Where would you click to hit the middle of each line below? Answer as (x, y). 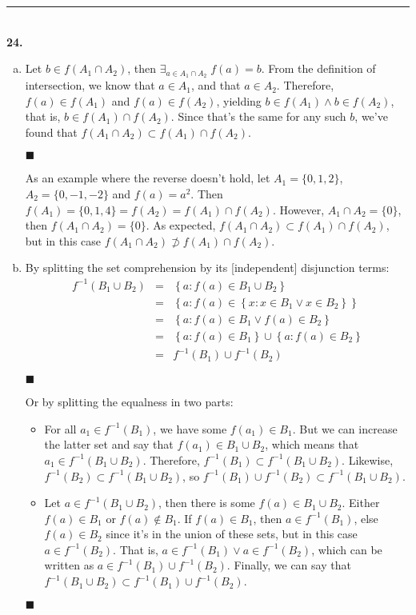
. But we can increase (345, 428)
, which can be (347, 549)
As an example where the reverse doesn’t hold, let (148, 178)
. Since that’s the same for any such (258, 116)
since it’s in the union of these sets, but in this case (232, 534)
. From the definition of (318, 68)
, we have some (190, 428)
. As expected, (181, 225)
